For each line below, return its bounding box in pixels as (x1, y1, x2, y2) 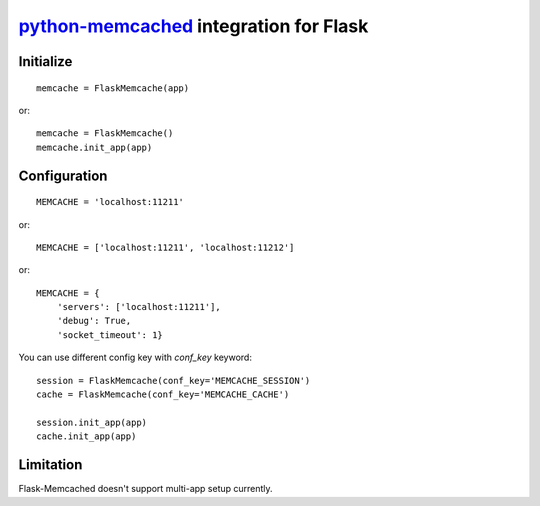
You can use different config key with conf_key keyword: (18, 351, 252, 364)
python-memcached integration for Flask (18, 15, 369, 37)
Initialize (18, 53, 73, 70)
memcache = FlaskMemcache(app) (36, 82, 190, 94)
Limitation (18, 456, 83, 474)
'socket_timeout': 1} (56, 329, 164, 340)
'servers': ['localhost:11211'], (56, 301, 222, 313)
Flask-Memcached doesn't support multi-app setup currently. (18, 483, 274, 495)
